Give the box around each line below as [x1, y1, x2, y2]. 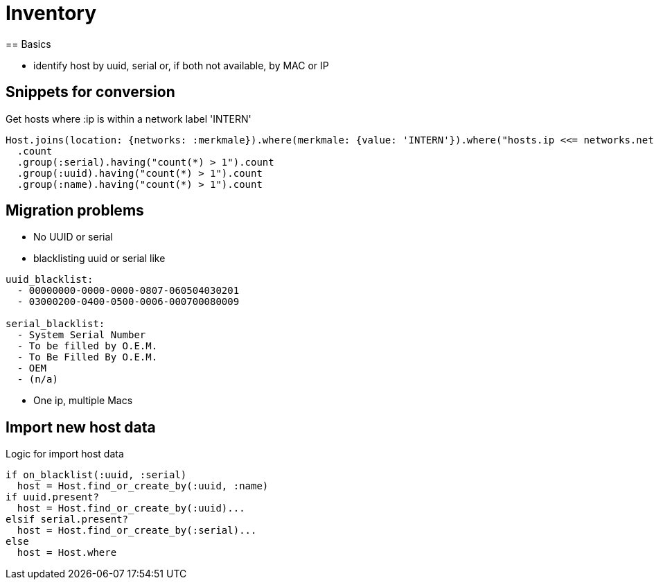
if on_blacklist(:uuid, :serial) [6, 469, 187, 481]
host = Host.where [17, 547, 117, 559]
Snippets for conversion [6, 83, 175, 101]
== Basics [6, 37, 51, 50]
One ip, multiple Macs [33, 394, 133, 407]
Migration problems [6, 202, 144, 220]
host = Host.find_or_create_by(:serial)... [17, 525, 257, 536]
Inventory [6, 1, 97, 25]
